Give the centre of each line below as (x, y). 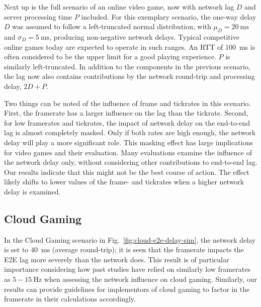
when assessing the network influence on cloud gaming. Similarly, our (150, 279)
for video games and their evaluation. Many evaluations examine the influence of (128, 152)
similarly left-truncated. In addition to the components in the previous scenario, (127, 66)
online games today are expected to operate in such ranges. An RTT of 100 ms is (130, 46)
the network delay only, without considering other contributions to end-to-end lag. (131, 162)
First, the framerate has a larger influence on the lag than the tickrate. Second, (126, 113)
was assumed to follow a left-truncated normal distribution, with (112, 26)
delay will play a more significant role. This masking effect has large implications (128, 142)
